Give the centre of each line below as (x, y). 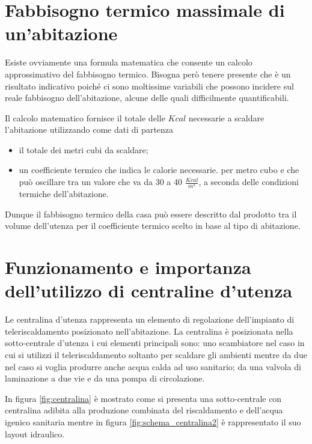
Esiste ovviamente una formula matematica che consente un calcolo (129, 62)
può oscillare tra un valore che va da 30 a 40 (101, 182)
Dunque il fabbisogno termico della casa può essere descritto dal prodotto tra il (151, 214)
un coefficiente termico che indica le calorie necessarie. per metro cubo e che (159, 170)
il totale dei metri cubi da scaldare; (84, 149)
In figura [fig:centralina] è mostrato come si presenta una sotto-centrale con (143, 398)
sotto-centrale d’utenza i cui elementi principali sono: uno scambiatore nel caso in (155, 343)
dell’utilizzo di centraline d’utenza (149, 290)
